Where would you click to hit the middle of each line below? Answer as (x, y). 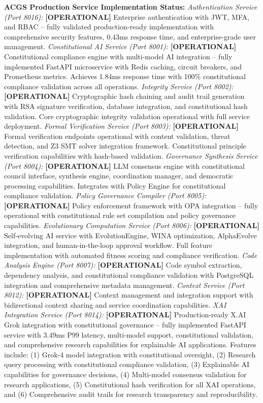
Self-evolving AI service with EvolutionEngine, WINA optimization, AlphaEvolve (130, 235)
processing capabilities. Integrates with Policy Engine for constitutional (115, 185)
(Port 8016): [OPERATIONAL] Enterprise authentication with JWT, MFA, (127, 16)
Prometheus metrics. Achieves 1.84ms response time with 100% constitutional (125, 76)
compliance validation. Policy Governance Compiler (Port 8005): (105, 195)
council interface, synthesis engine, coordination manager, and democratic (119, 176)
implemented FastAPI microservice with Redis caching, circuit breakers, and (123, 66)
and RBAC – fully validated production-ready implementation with (109, 27)
